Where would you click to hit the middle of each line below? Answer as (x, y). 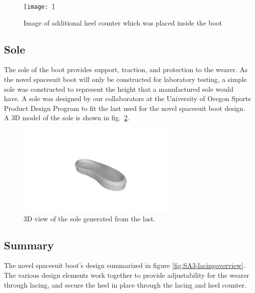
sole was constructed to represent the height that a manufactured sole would (119, 89)
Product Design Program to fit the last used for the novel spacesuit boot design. (125, 108)
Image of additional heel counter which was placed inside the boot (123, 22)
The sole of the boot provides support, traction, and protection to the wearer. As (126, 69)
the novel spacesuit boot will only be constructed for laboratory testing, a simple (126, 79)
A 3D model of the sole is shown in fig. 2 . (67, 118)
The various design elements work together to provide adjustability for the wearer (127, 275)
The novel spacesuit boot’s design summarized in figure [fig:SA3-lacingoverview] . (125, 265)
